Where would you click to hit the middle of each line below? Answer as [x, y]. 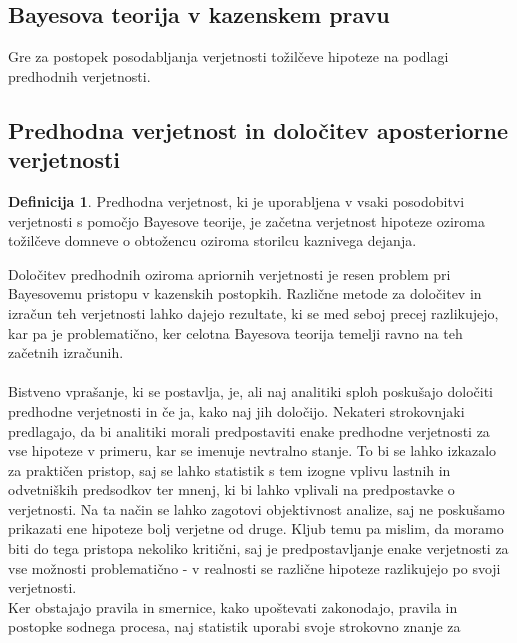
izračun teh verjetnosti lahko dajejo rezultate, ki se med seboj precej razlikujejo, [253, 312]
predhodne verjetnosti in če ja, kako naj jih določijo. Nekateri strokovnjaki [236, 410]
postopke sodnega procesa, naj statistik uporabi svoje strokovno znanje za [234, 626]
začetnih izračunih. [66, 352]
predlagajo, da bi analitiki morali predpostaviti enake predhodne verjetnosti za [249, 430]
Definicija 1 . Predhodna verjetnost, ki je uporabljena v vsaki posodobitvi [236, 200]
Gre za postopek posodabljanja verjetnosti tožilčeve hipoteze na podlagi [228, 56]
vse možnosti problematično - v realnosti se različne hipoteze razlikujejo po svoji [254, 567]
